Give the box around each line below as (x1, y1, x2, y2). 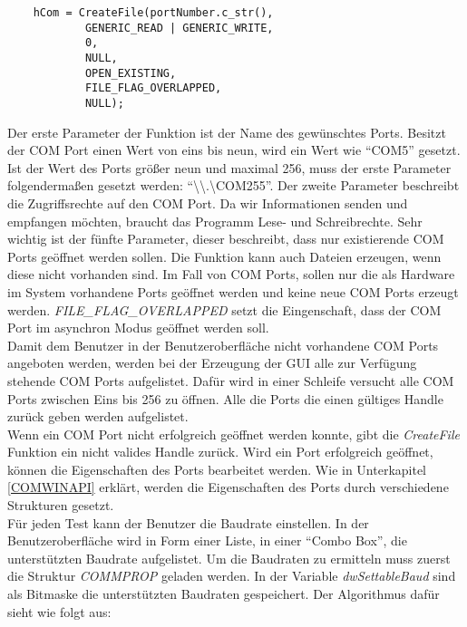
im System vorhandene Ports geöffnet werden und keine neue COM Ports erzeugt (7, 282, 459, 301)
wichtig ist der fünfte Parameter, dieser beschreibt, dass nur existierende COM (7, 229, 444, 248)
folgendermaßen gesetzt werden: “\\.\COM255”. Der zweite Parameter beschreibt (7, 176, 460, 195)
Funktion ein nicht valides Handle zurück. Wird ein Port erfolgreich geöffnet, (7, 442, 433, 461)
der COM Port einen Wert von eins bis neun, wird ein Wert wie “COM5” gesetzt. (7, 140, 461, 159)
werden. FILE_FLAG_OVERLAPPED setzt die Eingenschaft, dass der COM (7, 300, 442, 319)
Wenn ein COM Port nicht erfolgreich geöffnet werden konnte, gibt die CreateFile (7, 424, 460, 443)
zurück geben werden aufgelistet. (7, 407, 189, 426)
